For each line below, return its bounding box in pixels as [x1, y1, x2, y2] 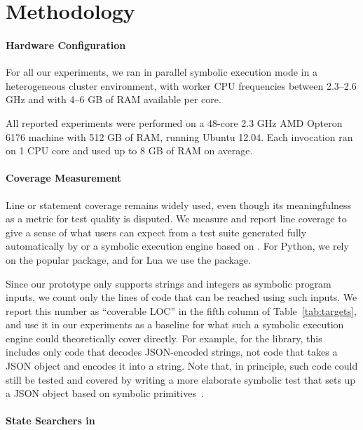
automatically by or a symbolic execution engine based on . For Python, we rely [6, 238, 349, 253]
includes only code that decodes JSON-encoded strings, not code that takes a [6, 344, 338, 359]
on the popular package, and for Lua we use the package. [6, 252, 251, 267]
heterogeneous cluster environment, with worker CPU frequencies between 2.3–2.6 [6, 78, 357, 93]
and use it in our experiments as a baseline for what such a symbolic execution [6, 317, 344, 332]
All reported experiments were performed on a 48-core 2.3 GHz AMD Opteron [6, 115, 343, 130]
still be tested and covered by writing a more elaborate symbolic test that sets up [6, 372, 356, 387]
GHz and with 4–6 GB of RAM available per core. [6, 92, 221, 107]
